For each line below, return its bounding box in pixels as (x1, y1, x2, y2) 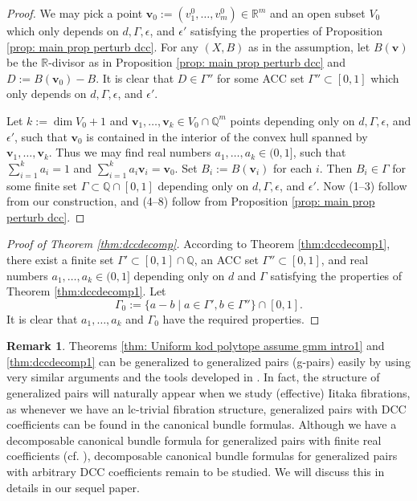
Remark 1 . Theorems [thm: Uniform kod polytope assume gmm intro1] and (6, 337, 385, 354)
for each (273, 159, 313, 176)
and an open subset (269, 5, 366, 21)
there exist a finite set (6, 250, 114, 267)
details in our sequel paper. (6, 479, 140, 495)
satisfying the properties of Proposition (190, 22, 382, 39)
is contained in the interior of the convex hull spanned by (86, 128, 368, 145)
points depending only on (230, 112, 355, 128)
